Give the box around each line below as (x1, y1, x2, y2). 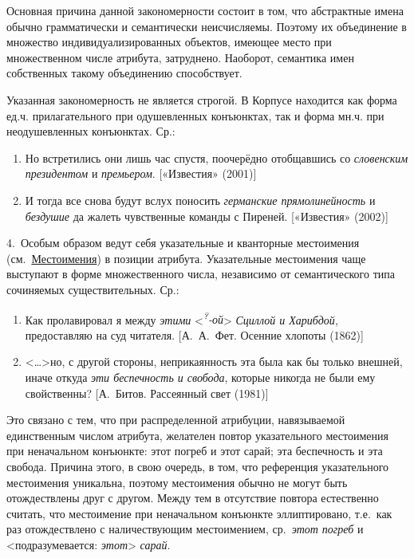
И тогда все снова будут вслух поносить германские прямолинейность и (25, 191, 376, 208)
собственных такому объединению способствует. (6, 65, 242, 81)
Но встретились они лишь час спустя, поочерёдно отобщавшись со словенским (25, 149, 408, 166)
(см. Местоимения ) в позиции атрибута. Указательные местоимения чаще (6, 250, 366, 266)
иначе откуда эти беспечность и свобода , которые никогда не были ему (25, 368, 376, 385)
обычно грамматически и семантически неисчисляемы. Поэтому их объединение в (6, 18, 407, 34)
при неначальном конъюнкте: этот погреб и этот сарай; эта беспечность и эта (6, 442, 383, 459)
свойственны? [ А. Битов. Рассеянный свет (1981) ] (25, 384, 269, 401)
